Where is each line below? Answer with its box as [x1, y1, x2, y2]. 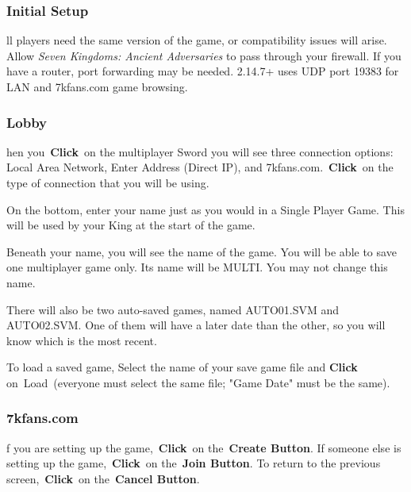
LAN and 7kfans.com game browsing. [6, 79, 188, 94]
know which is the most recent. [6, 332, 157, 348]
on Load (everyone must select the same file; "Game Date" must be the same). [6, 374, 390, 390]
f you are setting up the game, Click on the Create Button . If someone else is [6, 439, 401, 455]
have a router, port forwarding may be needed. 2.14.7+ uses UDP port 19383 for [6, 63, 399, 79]
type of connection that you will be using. [6, 175, 209, 190]
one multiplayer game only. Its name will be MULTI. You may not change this [6, 259, 388, 275]
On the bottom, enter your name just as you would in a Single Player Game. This [6, 201, 405, 217]
